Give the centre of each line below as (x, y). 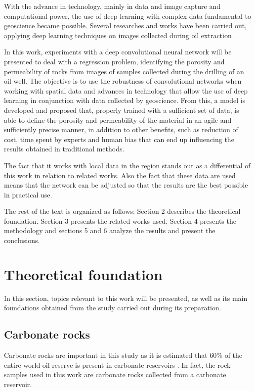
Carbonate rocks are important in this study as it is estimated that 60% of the (123, 355)
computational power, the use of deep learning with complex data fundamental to (127, 16)
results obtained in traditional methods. (64, 149)
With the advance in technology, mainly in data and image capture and (112, 6)
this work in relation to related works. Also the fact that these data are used (120, 175)
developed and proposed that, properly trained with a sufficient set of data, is (122, 110)
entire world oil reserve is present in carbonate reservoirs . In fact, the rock (117, 365)
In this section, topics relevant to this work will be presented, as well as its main (126, 298)
